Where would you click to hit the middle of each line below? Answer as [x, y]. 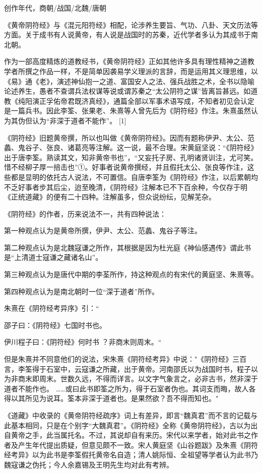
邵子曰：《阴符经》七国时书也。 [55, 325]
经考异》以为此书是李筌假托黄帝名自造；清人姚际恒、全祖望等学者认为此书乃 [131, 455]
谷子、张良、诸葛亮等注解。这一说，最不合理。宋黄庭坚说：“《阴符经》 [141, 147]
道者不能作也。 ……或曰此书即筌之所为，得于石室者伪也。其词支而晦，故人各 [130, 388]
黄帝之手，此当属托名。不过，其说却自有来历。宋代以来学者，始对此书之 [131, 435]
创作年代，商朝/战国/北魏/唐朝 [55, 8]
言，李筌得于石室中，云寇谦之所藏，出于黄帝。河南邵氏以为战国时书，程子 [127, 368]
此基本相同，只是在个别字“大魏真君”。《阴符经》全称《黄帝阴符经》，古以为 [127, 425]
